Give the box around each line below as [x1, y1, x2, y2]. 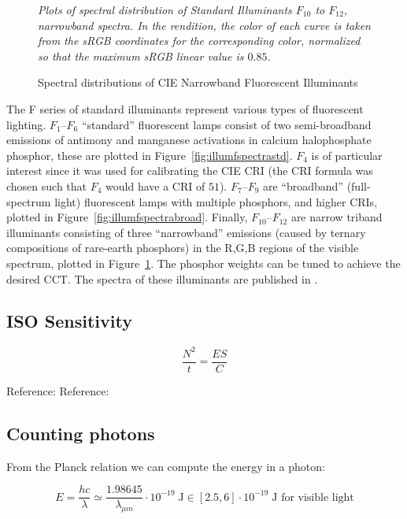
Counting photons [6, 421, 155, 445]
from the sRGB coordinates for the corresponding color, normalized [38, 32, 361, 49]
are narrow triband [290, 209, 383, 225]
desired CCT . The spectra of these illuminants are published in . [6, 270, 318, 287]
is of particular [311, 146, 383, 163]
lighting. [6, 116, 46, 132]
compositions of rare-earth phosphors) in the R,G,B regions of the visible [6, 239, 359, 256]
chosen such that [6, 177, 87, 194]
